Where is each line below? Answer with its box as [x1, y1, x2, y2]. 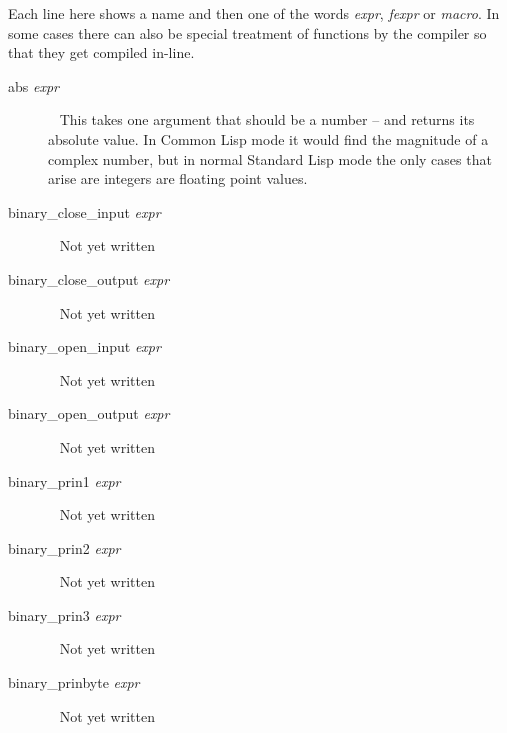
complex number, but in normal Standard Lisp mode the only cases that [48, 148, 492, 169]
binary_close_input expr [8, 201, 161, 222]
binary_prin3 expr [8, 604, 121, 625]
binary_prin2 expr [8, 537, 121, 558]
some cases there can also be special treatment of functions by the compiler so [8, 22, 487, 43]
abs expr [8, 75, 59, 96]
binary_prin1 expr [8, 470, 121, 491]
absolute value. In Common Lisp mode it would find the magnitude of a [48, 128, 489, 149]
